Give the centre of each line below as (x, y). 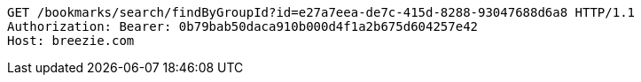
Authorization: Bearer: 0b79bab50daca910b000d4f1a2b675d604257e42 (243, 26)
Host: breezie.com (71, 41)
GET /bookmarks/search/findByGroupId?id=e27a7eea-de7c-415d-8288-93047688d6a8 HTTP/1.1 (321, 12)
